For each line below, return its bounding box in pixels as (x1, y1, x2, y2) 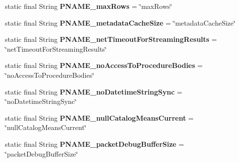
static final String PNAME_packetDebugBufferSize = (5, 138, 184, 149)
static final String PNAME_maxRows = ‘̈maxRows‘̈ (5, 1, 172, 11)
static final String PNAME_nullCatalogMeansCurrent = (5, 112, 194, 123)
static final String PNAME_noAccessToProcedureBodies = (5, 60, 203, 70)
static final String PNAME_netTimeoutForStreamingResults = (5, 34, 217, 44)
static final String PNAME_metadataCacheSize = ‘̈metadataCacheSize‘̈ (5, 17, 236, 28)
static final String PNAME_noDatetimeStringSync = (5, 86, 182, 97)
